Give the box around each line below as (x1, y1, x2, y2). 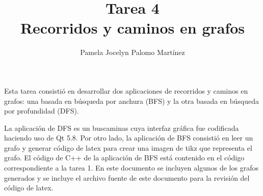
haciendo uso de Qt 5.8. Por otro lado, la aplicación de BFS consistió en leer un (4, 132, 253, 143)
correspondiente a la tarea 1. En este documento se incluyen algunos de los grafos (4, 162, 258, 173)
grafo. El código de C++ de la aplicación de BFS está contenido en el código (4, 152, 245, 163)
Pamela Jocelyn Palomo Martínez (80, 47, 185, 58)
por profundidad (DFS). (4, 105, 79, 116)
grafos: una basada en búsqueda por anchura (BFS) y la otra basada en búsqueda (4, 95, 259, 106)
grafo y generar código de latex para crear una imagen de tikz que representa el (4, 142, 252, 153)
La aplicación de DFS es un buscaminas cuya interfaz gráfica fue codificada (4, 122, 239, 133)
